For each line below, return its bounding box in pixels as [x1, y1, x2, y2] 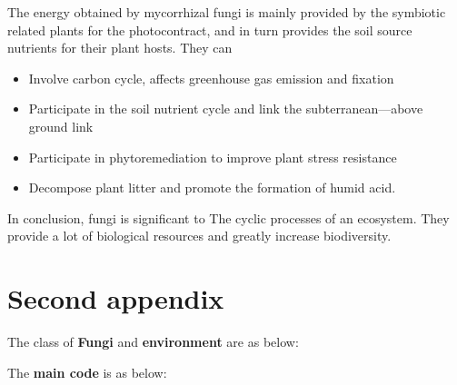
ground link [28, 116, 94, 135]
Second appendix [7, 280, 224, 317]
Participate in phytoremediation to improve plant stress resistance [28, 147, 397, 166]
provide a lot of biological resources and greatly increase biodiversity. [7, 226, 392, 245]
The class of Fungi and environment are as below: [7, 332, 299, 351]
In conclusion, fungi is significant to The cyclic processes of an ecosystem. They [7, 208, 450, 227]
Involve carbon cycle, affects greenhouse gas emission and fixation [28, 68, 394, 87]
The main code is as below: [7, 362, 167, 381]
